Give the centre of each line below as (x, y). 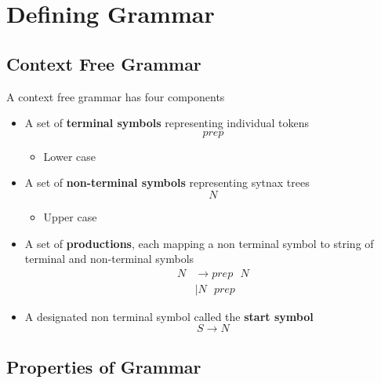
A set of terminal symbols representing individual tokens (167, 123)
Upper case (70, 216)
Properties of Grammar (104, 366)
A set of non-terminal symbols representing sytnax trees (167, 182)
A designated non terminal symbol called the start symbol (169, 316)
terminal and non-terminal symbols (109, 259)
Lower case (69, 156)
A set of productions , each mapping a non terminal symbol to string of (199, 243)
